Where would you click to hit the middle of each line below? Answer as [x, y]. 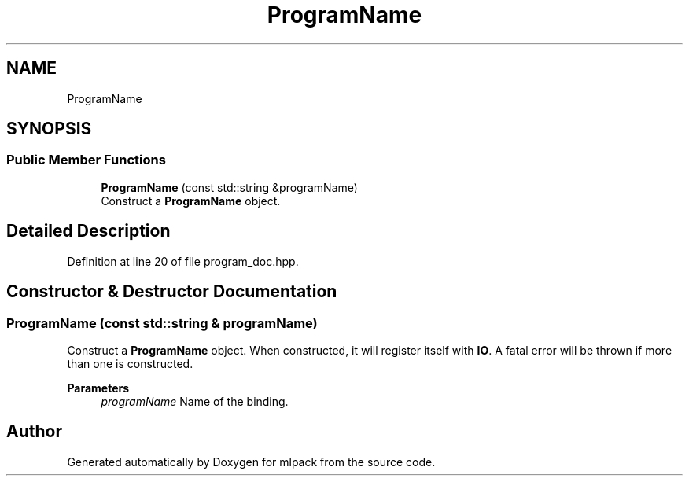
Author [34, 432]
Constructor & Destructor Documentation [172, 292]
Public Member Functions [86, 160]
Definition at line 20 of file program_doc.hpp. [183, 261]
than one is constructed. [130, 363]
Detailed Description [88, 231]
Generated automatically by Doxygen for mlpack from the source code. [251, 462]
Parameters [98, 388]
